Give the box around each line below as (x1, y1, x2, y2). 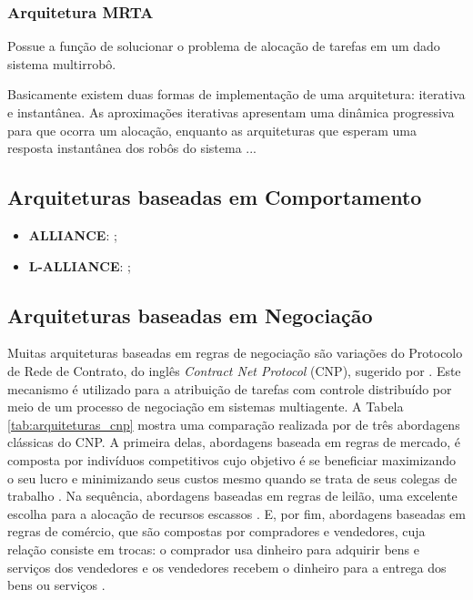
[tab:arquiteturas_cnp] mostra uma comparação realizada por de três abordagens (7, 414, 460, 433)
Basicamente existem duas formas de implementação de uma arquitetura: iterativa (7, 85, 466, 104)
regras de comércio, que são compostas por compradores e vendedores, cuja (7, 522, 426, 541)
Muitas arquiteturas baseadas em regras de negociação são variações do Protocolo (7, 343, 463, 362)
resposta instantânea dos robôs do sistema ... (7, 138, 257, 158)
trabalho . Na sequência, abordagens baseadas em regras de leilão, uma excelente (7, 486, 458, 505)
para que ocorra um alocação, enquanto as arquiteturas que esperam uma (7, 120, 418, 139)
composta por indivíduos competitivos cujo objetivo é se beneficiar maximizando (7, 450, 457, 469)
